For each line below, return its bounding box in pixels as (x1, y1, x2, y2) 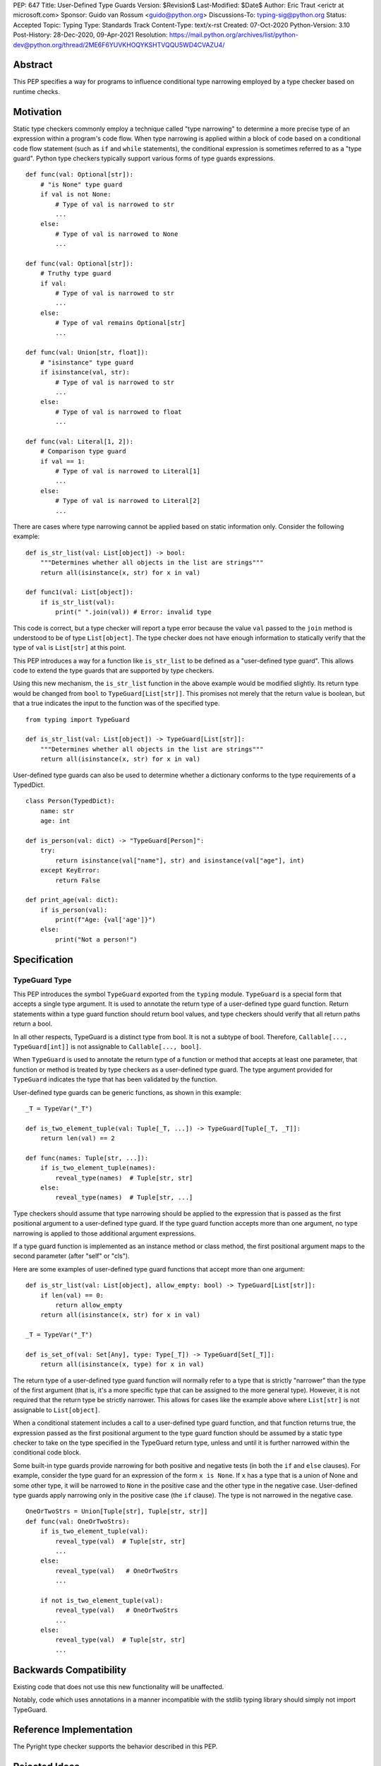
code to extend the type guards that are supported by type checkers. (13, 666, 214, 675)
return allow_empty (55, 1300, 123, 1309)
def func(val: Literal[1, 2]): (25, 437, 134, 445)
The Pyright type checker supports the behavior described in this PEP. (13, 1742, 218, 1751)
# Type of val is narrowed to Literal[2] (55, 497, 201, 505)
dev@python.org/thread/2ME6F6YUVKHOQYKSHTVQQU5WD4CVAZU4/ (13, 40, 225, 49)
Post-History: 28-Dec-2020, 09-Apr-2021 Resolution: (13, 30, 168, 39)
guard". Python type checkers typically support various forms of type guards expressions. (13, 154, 275, 162)
